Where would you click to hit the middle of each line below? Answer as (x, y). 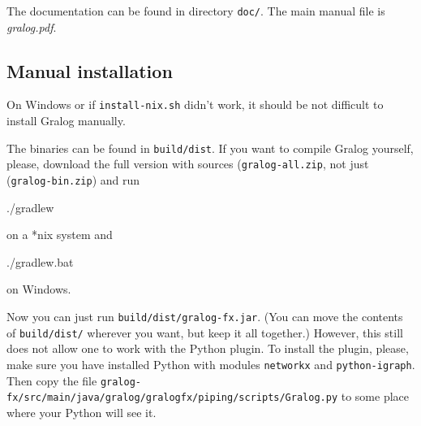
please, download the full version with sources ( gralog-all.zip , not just (188, 164)
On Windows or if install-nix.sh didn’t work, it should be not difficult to (195, 104)
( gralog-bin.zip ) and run (73, 180)
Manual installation (90, 70)
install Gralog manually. (66, 121)
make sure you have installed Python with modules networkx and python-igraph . (211, 364)
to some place (375, 396)
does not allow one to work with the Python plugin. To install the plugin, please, (208, 348)
